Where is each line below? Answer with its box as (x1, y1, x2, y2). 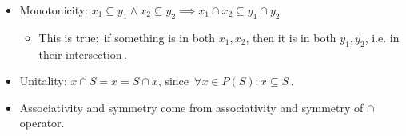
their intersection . (38, 45, 127, 62)
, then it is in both (245, 29, 336, 45)
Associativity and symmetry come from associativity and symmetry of (19, 99, 364, 115)
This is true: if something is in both (38, 29, 216, 45)
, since (157, 72, 189, 89)
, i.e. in (364, 29, 400, 45)
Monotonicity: (19, 2, 88, 17)
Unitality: (19, 72, 67, 89)
